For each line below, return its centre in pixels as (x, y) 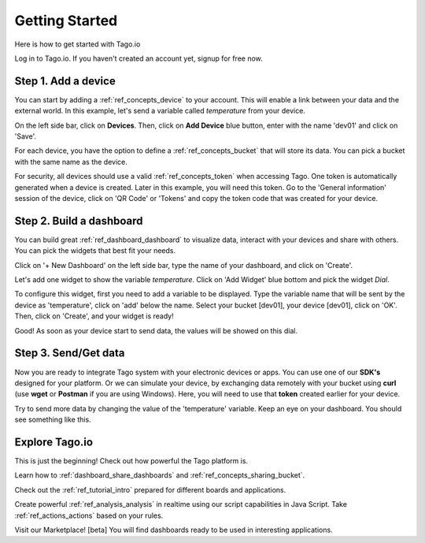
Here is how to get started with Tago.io (78, 44)
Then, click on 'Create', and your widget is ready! (94, 316)
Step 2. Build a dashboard (79, 221)
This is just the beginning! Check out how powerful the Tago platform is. (131, 460)
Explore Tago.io (54, 442)
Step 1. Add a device (65, 81)
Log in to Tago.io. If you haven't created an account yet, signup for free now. (139, 58)
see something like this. (53, 420)
